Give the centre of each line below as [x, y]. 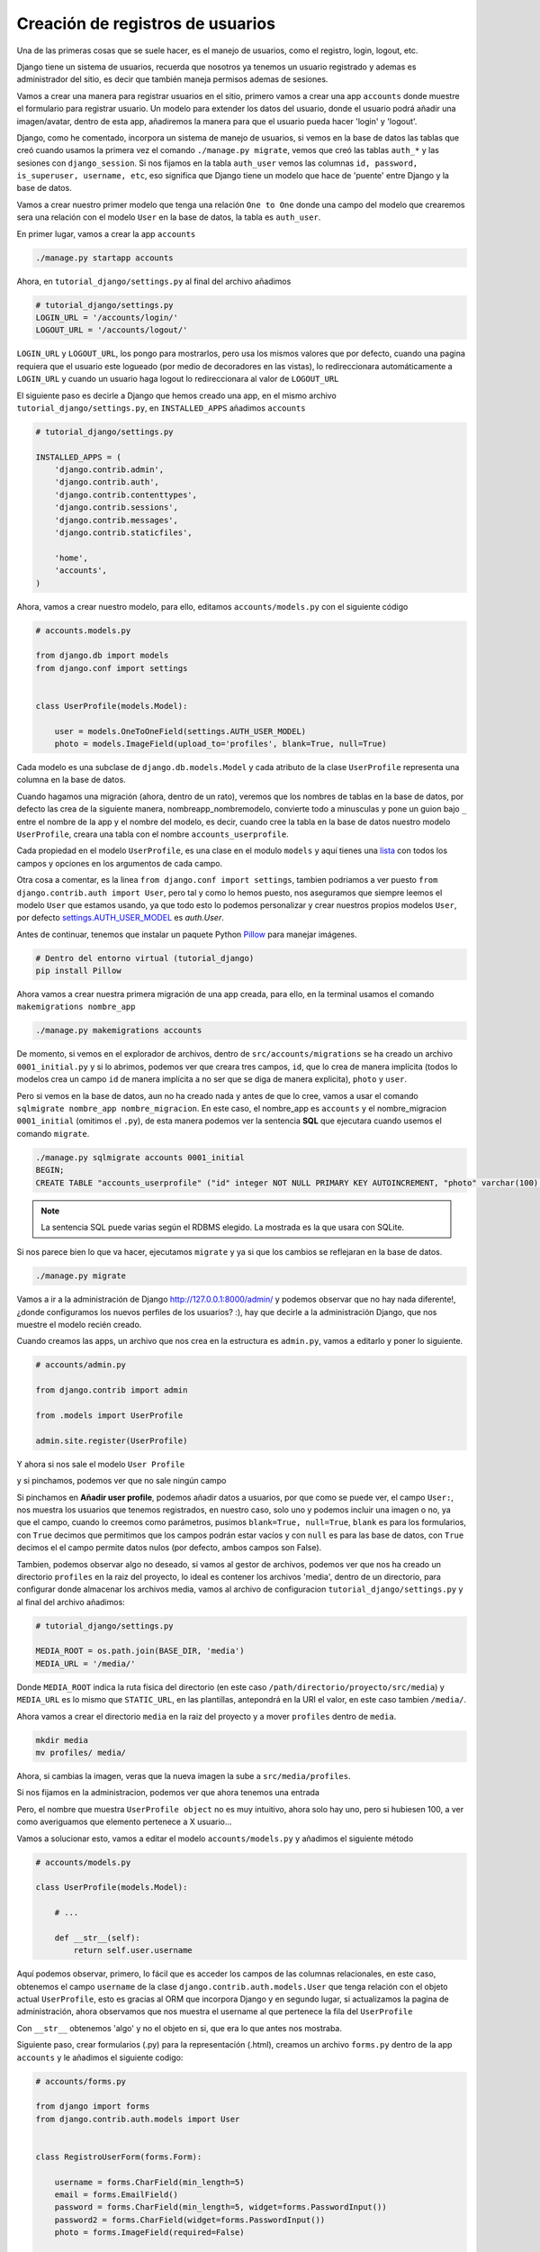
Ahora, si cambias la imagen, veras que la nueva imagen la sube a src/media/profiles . [184, 1775]
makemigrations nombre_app [76, 1007]
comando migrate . [53, 1133]
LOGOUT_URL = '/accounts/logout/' [112, 330]
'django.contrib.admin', [109, 470]
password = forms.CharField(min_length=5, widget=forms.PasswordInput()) [220, 2207]
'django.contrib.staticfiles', [123, 533]
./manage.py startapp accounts [105, 258]
